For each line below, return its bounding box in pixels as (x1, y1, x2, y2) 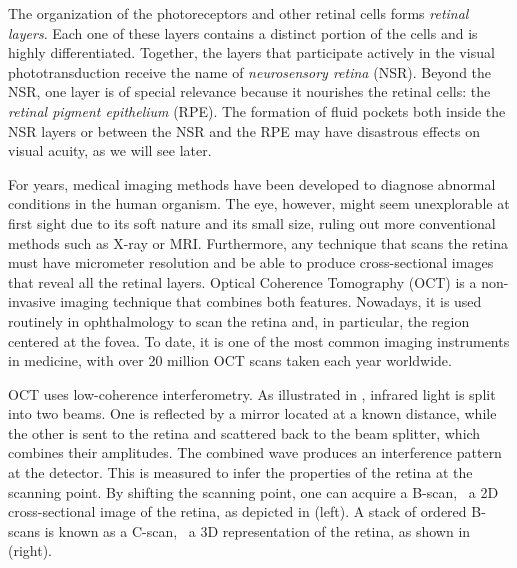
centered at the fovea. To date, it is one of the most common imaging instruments (8, 330, 510, 351)
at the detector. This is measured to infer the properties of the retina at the (8, 462, 473, 483)
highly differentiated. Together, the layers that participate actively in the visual (8, 42, 495, 63)
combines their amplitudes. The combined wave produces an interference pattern (8, 442, 502, 463)
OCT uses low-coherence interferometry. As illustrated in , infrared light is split (8, 383, 496, 404)
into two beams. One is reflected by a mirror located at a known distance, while (8, 403, 497, 424)
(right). (8, 540, 53, 561)
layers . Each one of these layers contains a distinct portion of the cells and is (8, 22, 478, 43)
